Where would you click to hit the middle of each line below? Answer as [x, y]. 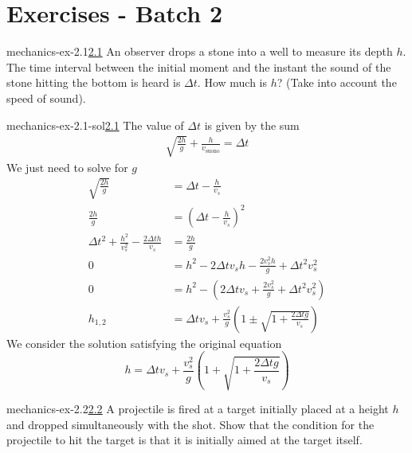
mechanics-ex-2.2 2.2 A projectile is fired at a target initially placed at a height [198, 409]
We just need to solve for [67, 167]
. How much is [232, 82]
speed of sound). [46, 98]
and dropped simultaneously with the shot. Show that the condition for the [190, 424]
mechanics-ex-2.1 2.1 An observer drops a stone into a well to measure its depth [200, 51]
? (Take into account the [337, 82]
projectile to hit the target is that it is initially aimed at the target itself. [184, 440]
